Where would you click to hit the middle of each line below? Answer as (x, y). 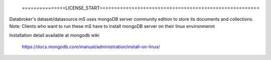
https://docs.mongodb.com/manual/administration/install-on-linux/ (91, 47)
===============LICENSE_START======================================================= (141, 8)
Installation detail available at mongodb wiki (54, 35)
